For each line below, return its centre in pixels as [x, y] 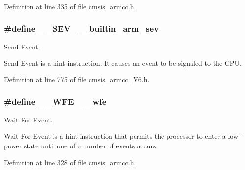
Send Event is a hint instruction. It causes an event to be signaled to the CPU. [123, 63]
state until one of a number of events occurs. [91, 146]
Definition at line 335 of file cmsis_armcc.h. [70, 6]
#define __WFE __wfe [55, 101]
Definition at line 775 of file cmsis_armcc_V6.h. [77, 79]
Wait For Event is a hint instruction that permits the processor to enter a [115, 136]
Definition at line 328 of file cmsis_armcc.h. [70, 162]
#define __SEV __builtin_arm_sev [82, 28]
